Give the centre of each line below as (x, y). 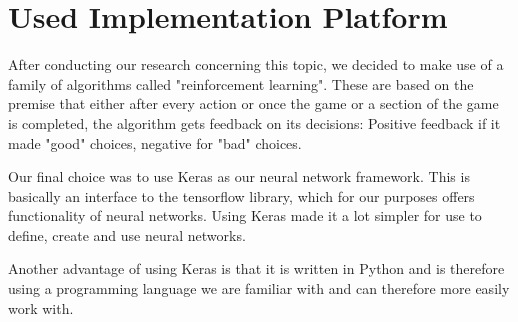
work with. (41, 307)
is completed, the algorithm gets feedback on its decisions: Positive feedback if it (254, 122)
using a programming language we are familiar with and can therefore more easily (259, 288)
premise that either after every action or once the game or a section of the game (253, 103)
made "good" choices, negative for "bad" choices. (155, 142)
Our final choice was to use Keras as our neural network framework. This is (239, 176)
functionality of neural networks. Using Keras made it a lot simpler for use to (245, 215)
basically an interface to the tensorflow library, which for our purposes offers (241, 195)
